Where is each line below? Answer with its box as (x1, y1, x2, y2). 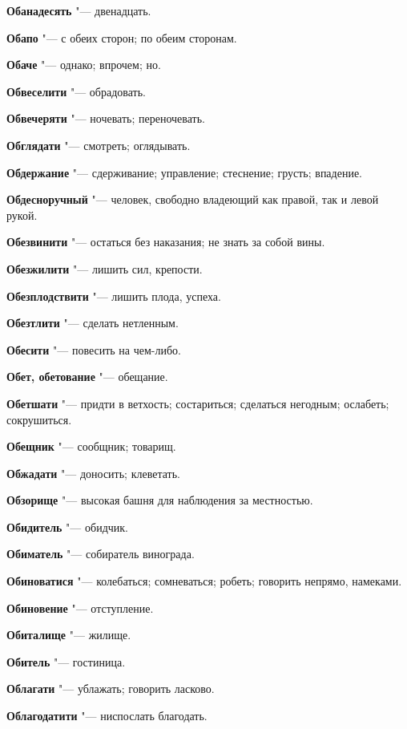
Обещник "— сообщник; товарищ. (6, 438, 176, 455)
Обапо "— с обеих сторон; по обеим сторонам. (6, 29, 237, 46)
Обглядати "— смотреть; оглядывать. (6, 136, 191, 153)
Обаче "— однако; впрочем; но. (6, 56, 161, 73)
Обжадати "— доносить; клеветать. (6, 464, 180, 481)
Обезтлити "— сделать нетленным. (6, 314, 179, 331)
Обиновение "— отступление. (6, 599, 154, 616)
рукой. (6, 206, 38, 223)
